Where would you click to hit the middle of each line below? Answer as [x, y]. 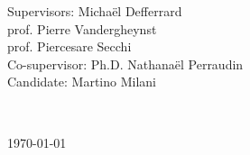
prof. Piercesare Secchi [69, 46]
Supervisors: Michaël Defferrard [95, 11]
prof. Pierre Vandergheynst [82, 28]
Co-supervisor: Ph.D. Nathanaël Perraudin [125, 64]
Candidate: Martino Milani [82, 82]
